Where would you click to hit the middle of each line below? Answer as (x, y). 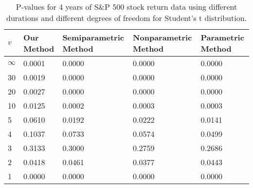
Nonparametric (163, 37)
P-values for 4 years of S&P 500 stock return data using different (126, 7)
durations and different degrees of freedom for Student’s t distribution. (126, 18)
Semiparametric (93, 37)
